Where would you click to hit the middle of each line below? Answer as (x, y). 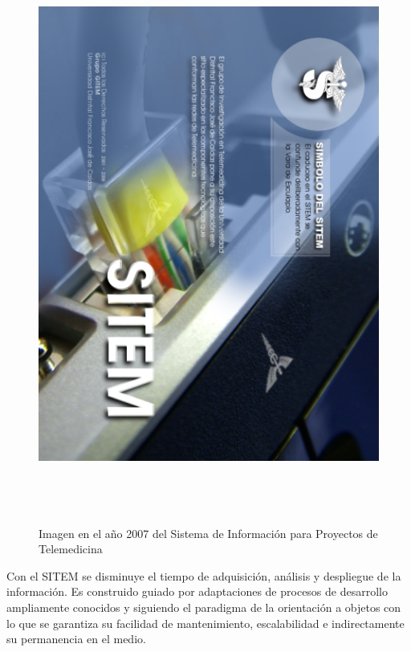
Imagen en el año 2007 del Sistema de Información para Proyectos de (208, 533)
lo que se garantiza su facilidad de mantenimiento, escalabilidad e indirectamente (205, 623)
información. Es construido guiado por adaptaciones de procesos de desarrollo (197, 591)
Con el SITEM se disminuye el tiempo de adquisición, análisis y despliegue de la (204, 575)
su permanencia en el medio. (76, 639)
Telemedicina (71, 549)
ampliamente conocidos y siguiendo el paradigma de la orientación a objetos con (204, 607)
